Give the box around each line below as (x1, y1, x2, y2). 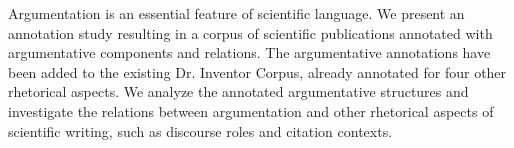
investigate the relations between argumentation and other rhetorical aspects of (8, 100, 494, 121)
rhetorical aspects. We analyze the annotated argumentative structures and (8, 81, 469, 102)
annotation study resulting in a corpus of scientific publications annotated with (8, 22, 493, 43)
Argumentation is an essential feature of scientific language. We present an (8, 3, 465, 23)
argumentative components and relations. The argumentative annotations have (8, 42, 491, 63)
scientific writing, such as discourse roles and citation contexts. (8, 120, 393, 141)
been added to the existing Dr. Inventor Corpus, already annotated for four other (8, 61, 507, 82)
